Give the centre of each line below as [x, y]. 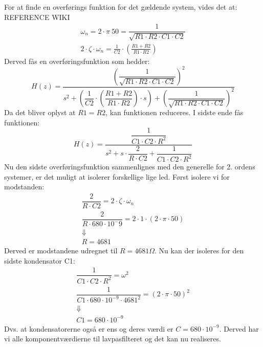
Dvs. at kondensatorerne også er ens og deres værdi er [89, 328]
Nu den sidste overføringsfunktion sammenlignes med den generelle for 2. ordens [130, 167]
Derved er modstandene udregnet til [61, 251]
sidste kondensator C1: [40, 260]
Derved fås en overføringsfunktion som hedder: [77, 61]
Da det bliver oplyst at [40, 112]
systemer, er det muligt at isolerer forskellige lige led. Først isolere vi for [117, 176]
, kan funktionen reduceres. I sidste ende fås [174, 112]
